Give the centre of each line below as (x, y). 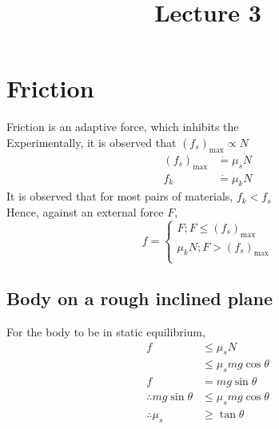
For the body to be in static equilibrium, (106, 331)
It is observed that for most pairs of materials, (120, 196)
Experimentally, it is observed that (92, 142)
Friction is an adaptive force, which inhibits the (123, 127)
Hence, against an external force (85, 211)
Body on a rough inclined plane (139, 298)
